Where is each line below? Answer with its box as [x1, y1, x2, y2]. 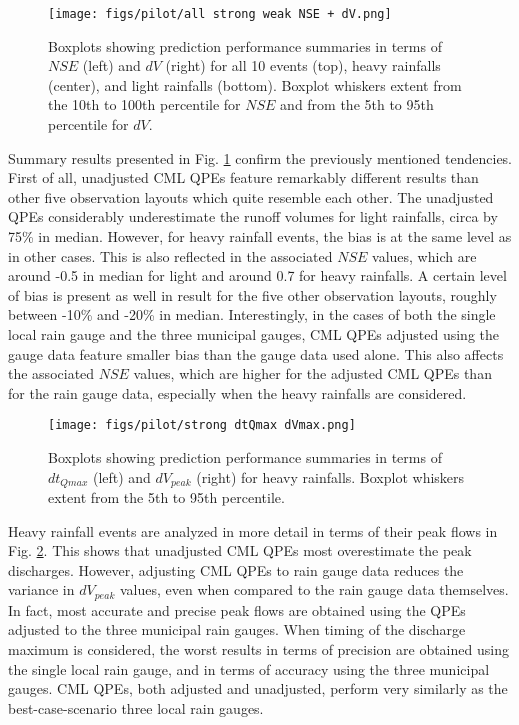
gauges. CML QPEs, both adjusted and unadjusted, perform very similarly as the [8, 678, 508, 699]
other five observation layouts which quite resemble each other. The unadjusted [8, 186, 494, 207]
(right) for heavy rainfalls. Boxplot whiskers [196, 466, 465, 487]
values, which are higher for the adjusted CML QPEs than [133, 363, 492, 384]
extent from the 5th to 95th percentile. [48, 487, 285, 508]
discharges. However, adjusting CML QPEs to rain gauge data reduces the [8, 559, 464, 580]
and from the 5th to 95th [280, 94, 434, 115]
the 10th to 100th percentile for [48, 94, 241, 115]
